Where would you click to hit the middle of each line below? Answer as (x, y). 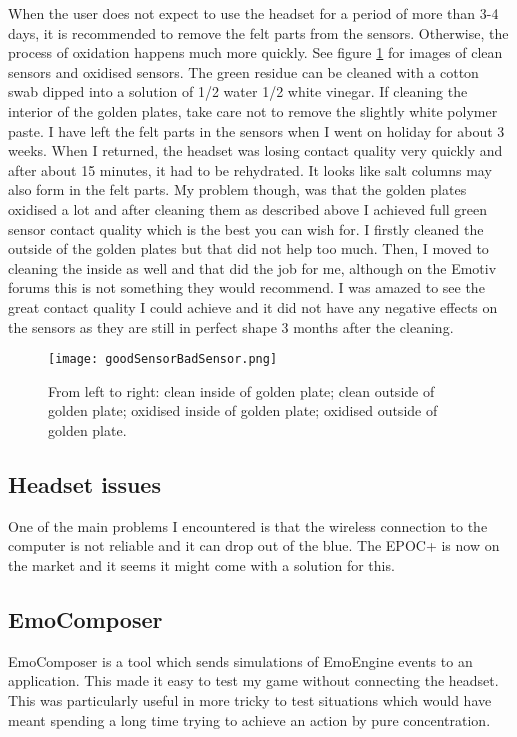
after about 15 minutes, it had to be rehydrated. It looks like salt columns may (250, 169)
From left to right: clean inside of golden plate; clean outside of (241, 390)
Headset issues (84, 483)
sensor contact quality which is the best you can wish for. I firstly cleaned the (246, 228)
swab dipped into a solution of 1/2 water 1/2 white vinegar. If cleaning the (238, 91)
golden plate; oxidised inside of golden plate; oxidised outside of (243, 410)
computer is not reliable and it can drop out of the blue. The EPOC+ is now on (254, 545)
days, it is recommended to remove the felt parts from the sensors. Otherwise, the (258, 32)
